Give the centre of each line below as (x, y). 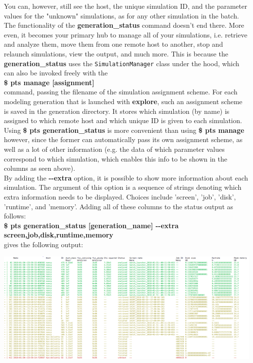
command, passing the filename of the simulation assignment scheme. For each (121, 92)
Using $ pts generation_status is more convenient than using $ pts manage (124, 130)
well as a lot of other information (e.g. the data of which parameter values (114, 149)
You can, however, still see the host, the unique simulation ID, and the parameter (126, 6)
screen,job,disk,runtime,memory (59, 235)
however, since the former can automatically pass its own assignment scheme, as (123, 139)
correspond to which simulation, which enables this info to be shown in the (116, 158)
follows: (15, 216)
